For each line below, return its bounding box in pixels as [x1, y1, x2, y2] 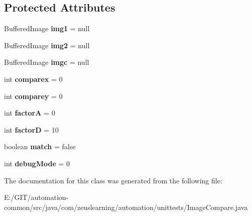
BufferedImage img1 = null [4, 23, 90, 34]
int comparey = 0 [4, 90, 63, 101]
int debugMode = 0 [4, 158, 70, 168]
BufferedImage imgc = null [4, 57, 89, 67]
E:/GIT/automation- [4, 192, 69, 202]
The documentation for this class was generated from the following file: [4, 175, 222, 185]
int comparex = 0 [4, 73, 63, 84]
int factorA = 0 [4, 107, 55, 118]
